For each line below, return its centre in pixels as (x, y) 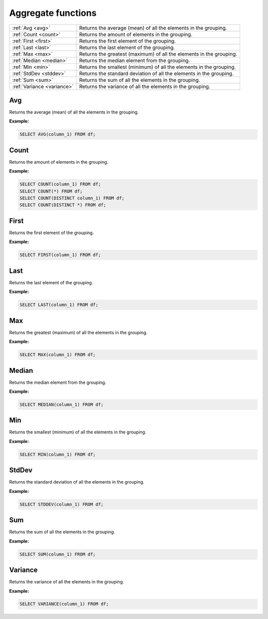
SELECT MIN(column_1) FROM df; (58, 454)
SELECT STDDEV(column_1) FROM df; (62, 504)
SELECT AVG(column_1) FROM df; (58, 134)
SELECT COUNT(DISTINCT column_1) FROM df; (72, 198)
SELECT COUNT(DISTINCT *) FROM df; (63, 205)
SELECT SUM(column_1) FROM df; (58, 554)
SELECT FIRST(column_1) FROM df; (60, 255)
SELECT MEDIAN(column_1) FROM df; (62, 404)
